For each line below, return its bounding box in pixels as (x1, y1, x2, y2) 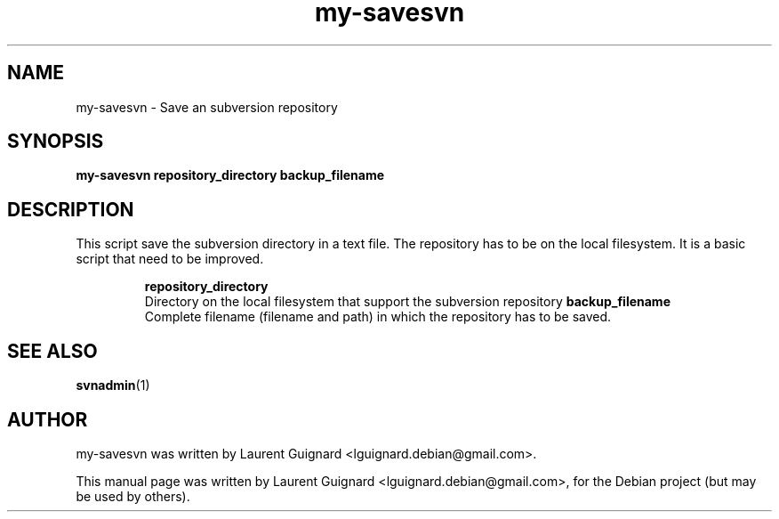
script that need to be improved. (76, 251, 264, 267)
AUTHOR (7, 408, 88, 431)
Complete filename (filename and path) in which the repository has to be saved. (144, 309, 612, 325)
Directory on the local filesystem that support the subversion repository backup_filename (144, 294, 671, 310)
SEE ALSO (7, 339, 98, 362)
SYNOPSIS (7, 130, 104, 153)
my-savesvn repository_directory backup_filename (76, 167, 385, 183)
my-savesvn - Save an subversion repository (76, 99, 338, 115)
